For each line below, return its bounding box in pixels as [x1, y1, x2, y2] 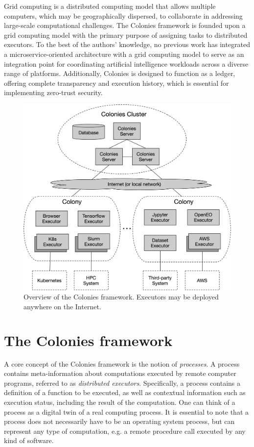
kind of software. [4, 435, 54, 446]
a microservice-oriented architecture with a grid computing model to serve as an [4, 49, 244, 59]
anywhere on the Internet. [23, 301, 101, 311]
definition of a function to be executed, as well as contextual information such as [4, 387, 246, 397]
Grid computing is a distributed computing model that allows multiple [4, 1, 216, 11]
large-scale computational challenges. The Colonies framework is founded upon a [4, 20, 246, 30]
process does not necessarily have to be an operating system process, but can [4, 416, 235, 426]
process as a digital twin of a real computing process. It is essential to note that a [4, 406, 249, 417]
